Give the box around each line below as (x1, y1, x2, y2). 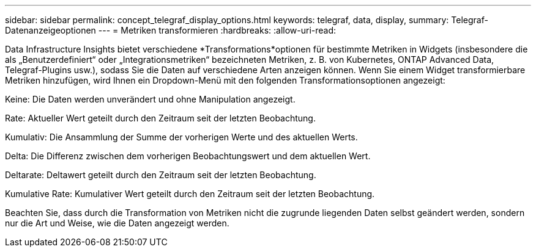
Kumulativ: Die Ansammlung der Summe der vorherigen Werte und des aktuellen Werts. (5, 132, 358, 142)
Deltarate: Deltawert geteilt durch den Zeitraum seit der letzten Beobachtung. (5, 170, 316, 180)
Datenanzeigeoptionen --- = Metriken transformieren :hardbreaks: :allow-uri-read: (5, 25, 337, 35)
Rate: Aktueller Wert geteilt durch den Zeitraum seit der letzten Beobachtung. (5, 113, 316, 123)
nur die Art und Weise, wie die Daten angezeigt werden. (5, 218, 229, 228)
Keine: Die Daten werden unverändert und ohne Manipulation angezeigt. (5, 94, 296, 104)
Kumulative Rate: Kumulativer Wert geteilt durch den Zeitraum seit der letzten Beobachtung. (5, 189, 375, 199)
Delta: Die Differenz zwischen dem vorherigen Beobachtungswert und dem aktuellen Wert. (5, 151, 371, 161)
